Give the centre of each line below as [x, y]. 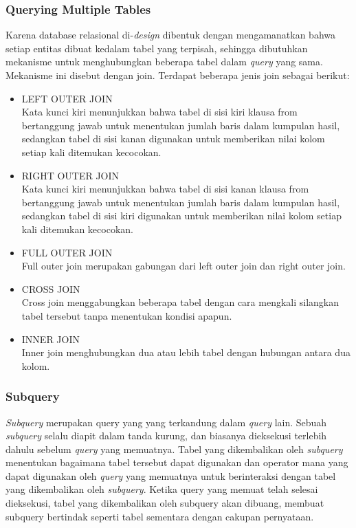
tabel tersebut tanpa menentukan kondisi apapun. [127, 315]
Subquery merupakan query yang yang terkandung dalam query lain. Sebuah [166, 422]
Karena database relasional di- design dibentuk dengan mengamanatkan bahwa [170, 35]
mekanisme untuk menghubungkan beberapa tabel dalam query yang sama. [164, 62]
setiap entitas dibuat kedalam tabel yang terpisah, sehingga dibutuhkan [157, 48]
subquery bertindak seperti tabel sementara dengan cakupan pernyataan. [160, 516]
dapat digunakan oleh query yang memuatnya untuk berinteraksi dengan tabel [171, 475]
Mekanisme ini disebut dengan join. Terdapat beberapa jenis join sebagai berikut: [178, 75]
